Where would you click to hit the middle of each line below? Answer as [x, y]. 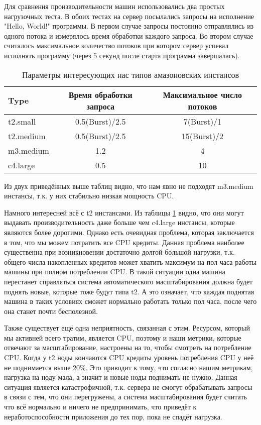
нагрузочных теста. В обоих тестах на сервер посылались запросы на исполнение [129, 16]
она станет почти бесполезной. [51, 311]
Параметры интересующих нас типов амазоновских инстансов [130, 74]
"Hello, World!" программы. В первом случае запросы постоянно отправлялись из [129, 26]
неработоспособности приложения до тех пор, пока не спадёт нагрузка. [113, 416]
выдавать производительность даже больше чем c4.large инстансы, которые [119, 222]
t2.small [22, 121]
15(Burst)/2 [203, 136]
